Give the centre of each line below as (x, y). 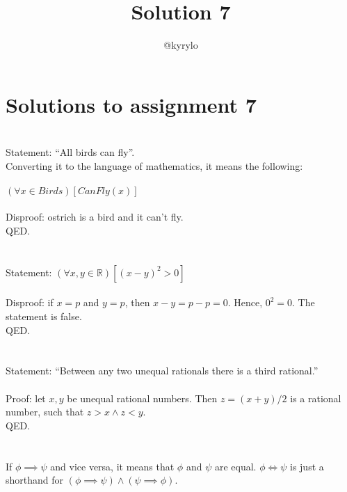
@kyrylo (181, 45)
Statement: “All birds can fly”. (70, 152)
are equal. (235, 466)
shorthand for (35, 480)
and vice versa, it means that (112, 466)
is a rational (316, 398)
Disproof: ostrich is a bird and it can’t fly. (95, 217)
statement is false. (44, 316)
